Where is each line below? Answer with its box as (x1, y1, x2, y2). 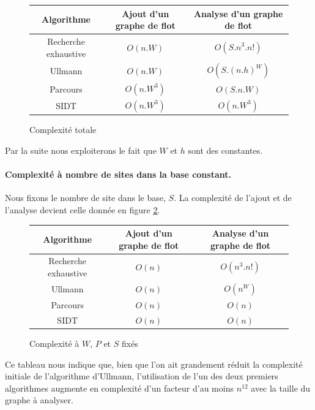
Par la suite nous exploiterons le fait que (5, 143, 157, 156)
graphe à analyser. (5, 393, 73, 406)
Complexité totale (29, 123, 97, 136)
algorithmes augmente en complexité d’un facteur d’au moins (5, 381, 234, 394)
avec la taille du (251, 381, 311, 394)
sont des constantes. (188, 143, 263, 156)
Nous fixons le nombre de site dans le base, (5, 191, 166, 204)
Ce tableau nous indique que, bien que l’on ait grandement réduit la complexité (5, 357, 303, 370)
